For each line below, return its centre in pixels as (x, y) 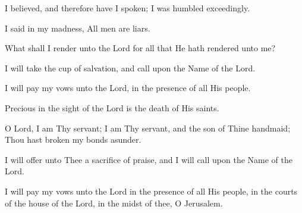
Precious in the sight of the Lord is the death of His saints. (112, 107)
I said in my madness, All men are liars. (78, 28)
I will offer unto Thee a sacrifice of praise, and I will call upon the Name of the (149, 159)
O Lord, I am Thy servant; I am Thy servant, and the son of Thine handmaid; (148, 128)
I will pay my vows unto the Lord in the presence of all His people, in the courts (151, 191)
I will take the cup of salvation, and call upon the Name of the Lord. (130, 68)
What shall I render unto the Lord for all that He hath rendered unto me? (140, 48)
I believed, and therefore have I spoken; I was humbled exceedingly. (128, 8)
